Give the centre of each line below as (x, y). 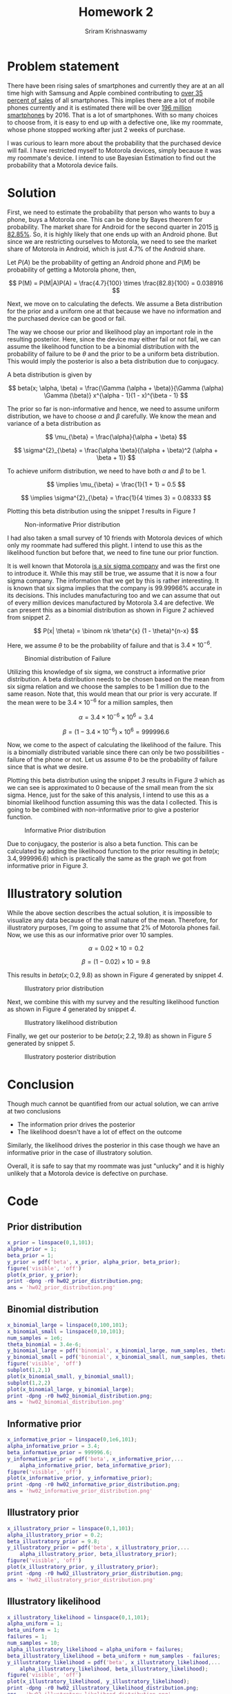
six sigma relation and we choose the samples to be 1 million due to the (108, 687)
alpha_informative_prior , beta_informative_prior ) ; (95, 1465)
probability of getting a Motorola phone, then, (72, 270)
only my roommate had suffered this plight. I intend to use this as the (105, 545)
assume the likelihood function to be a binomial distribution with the (103, 346)
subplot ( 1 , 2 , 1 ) (29, 1370)
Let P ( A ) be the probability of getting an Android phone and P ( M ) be (104, 262)
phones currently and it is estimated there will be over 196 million (99, 107)
